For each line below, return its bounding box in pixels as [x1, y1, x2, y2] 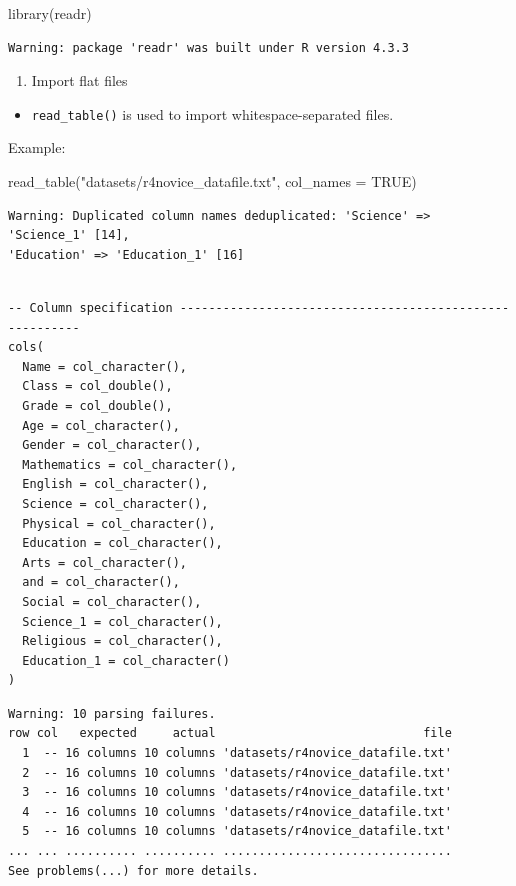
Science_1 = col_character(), [22, 614, 223, 629]
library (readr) [8, 3, 92, 23]
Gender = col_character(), [22, 438, 202, 453]
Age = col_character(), [22, 418, 180, 433]
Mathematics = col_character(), [22, 457, 238, 472]
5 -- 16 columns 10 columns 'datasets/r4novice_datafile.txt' [22, 824, 452, 839]
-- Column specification [8, 301, 173, 315]
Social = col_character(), [22, 594, 202, 609]
